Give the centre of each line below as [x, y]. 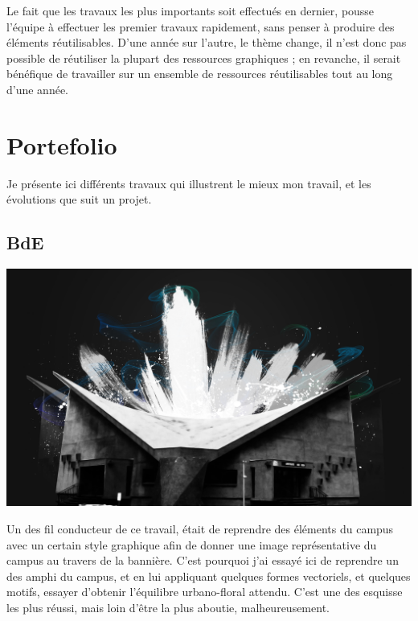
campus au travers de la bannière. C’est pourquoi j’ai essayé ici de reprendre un [203, 560]
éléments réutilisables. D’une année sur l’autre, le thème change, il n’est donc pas [207, 42]
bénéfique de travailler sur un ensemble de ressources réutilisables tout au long [200, 74]
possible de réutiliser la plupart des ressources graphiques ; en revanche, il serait [204, 58]
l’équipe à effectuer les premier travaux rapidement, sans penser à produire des [201, 26]
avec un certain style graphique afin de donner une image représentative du [192, 544]
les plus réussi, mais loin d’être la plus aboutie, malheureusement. [168, 607]
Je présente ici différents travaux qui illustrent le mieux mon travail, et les [189, 183]
